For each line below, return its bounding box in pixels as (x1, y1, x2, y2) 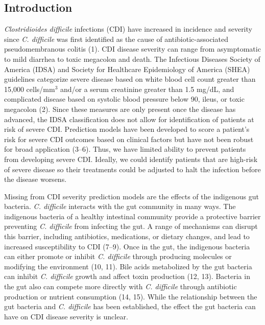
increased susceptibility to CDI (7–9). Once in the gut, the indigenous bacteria (4, 241, 250, 251)
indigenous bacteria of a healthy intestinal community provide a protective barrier (4, 211, 261, 221)
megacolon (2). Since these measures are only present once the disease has (4, 103, 236, 114)
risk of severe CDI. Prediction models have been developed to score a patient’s (4, 124, 250, 134)
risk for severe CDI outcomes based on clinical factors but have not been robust (4, 133, 254, 144)
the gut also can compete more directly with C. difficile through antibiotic (4, 281, 237, 292)
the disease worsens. (4, 174, 67, 184)
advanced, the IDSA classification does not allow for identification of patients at (4, 113, 254, 124)
